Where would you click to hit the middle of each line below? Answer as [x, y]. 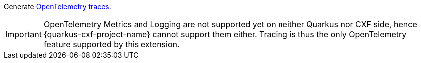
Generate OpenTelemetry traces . [58, 7]
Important [24, 34]
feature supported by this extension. [112, 44]
